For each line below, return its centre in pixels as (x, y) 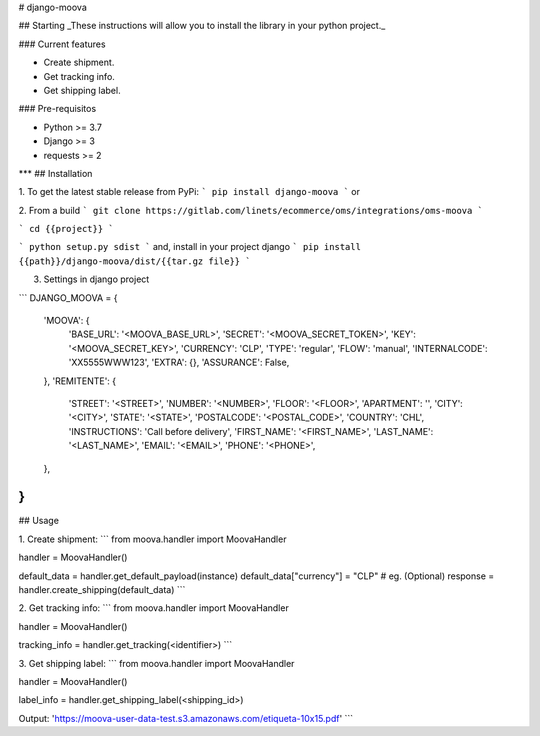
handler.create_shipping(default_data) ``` (102, 590)
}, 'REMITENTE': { (80, 381)
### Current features (62, 44)
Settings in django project (96, 279)
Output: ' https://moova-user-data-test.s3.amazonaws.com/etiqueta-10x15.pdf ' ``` (186, 718)
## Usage (39, 521)
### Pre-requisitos (57, 109)
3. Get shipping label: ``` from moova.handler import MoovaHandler (156, 663)
